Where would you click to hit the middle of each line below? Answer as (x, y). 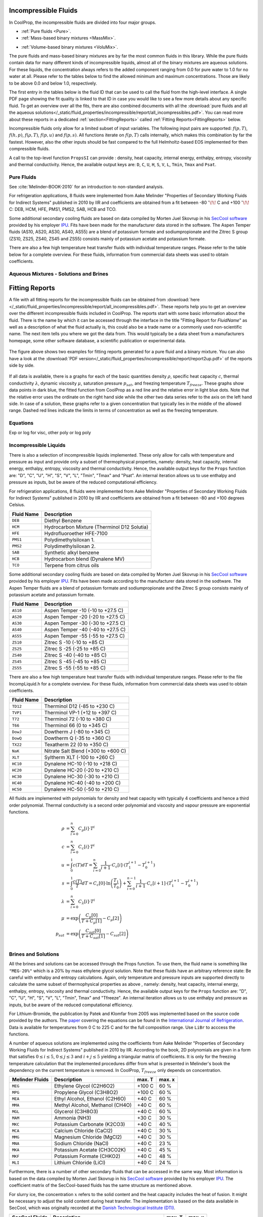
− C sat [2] (116, 934)
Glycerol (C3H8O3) (76, 1111)
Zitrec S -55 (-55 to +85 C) (75, 668)
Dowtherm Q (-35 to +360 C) (77, 738)
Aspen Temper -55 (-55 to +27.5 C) (85, 636)
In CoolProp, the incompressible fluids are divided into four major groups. (83, 22)
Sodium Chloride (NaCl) (82, 1143)
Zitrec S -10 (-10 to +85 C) (74, 643)
